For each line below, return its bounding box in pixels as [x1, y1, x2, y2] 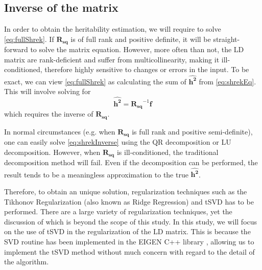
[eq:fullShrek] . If [4, 33, 54, 44]
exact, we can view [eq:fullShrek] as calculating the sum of [4, 76, 186, 86]
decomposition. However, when [4, 146, 101, 157]
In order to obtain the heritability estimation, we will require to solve [4, 24, 221, 34]
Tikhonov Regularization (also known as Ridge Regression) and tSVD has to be [4, 196, 254, 207]
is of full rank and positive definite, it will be [70, 33, 211, 44]
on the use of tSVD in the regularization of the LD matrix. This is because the [4, 226, 251, 237]
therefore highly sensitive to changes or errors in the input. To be [44, 64, 249, 75]
